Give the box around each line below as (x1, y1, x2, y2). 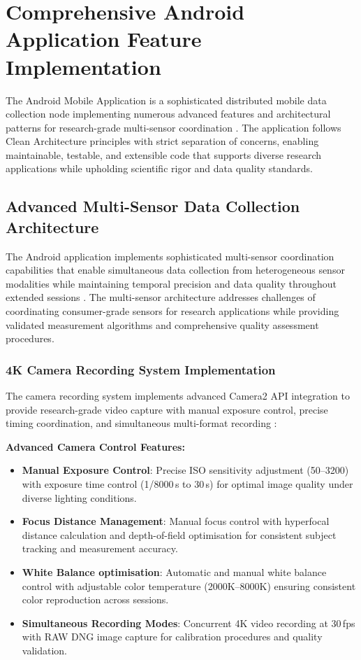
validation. (22, 643, 67, 657)
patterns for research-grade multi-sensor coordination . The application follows (6, 120, 341, 134)
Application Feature (6, 24, 202, 53)
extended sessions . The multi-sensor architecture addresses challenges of (6, 290, 316, 304)
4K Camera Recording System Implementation (6, 360, 276, 378)
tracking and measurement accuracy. (22, 541, 178, 556)
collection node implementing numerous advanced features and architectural (6, 106, 331, 121)
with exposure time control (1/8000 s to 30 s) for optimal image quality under (22, 477, 353, 491)
